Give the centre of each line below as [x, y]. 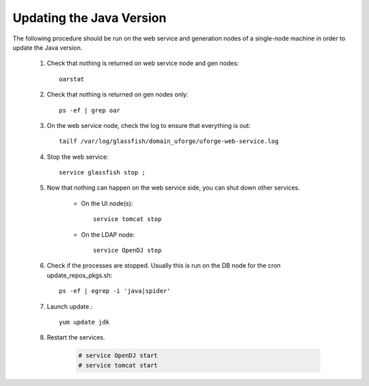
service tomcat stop [127, 219]
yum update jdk [84, 322]
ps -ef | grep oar [90, 110]
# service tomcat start [118, 365]
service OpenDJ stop [127, 250]
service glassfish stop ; [102, 172]
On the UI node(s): [107, 203]
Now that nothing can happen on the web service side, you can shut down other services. [173, 188]
